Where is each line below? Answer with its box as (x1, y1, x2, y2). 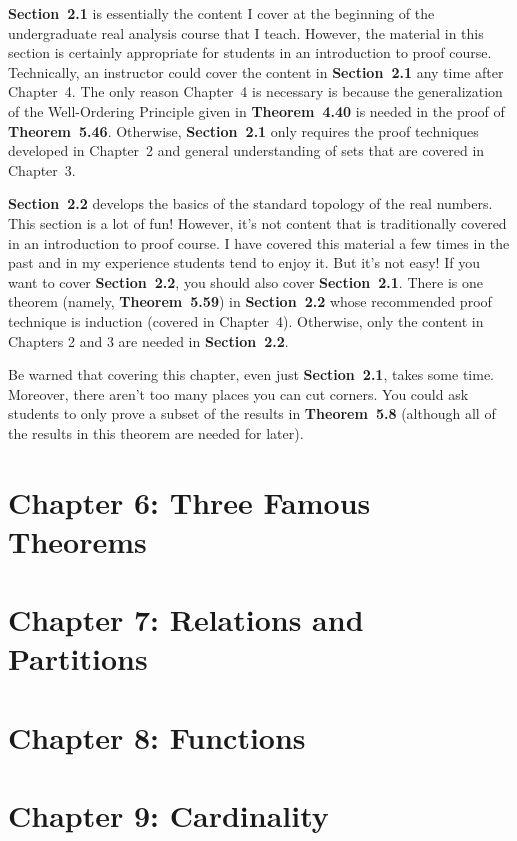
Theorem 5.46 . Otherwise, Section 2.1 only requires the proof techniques (8, 120, 479, 141)
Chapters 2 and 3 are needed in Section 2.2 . (8, 330, 289, 351)
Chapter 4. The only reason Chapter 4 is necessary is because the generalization (8, 81, 503, 102)
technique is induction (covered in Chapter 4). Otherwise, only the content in (8, 310, 484, 331)
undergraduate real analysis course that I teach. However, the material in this (8, 22, 484, 43)
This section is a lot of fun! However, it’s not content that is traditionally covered (8, 212, 507, 233)
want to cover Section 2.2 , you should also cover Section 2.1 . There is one (8, 271, 483, 292)
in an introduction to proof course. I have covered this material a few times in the (8, 232, 510, 253)
